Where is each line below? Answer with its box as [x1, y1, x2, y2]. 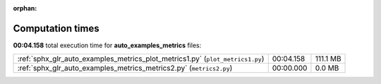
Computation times [13, 22, 99, 35]
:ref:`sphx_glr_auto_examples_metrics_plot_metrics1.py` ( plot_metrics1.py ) [17, 54, 265, 64]
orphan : [13, 4, 37, 12]
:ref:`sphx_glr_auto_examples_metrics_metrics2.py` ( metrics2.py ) [17, 64, 233, 73]
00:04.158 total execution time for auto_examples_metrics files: [13, 41, 202, 49]
